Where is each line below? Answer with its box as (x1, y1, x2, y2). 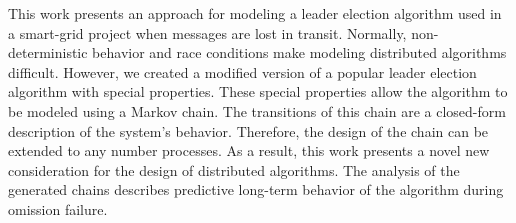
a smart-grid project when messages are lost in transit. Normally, (8, 22, 407, 43)
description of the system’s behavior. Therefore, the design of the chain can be (8, 120, 489, 141)
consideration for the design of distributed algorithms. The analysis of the (8, 159, 460, 180)
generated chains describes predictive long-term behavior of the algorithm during (8, 179, 504, 200)
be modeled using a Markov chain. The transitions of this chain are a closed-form (8, 100, 506, 121)
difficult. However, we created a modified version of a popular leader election (8, 61, 477, 82)
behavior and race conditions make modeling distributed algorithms (92, 42, 507, 63)
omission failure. (8, 198, 108, 219)
